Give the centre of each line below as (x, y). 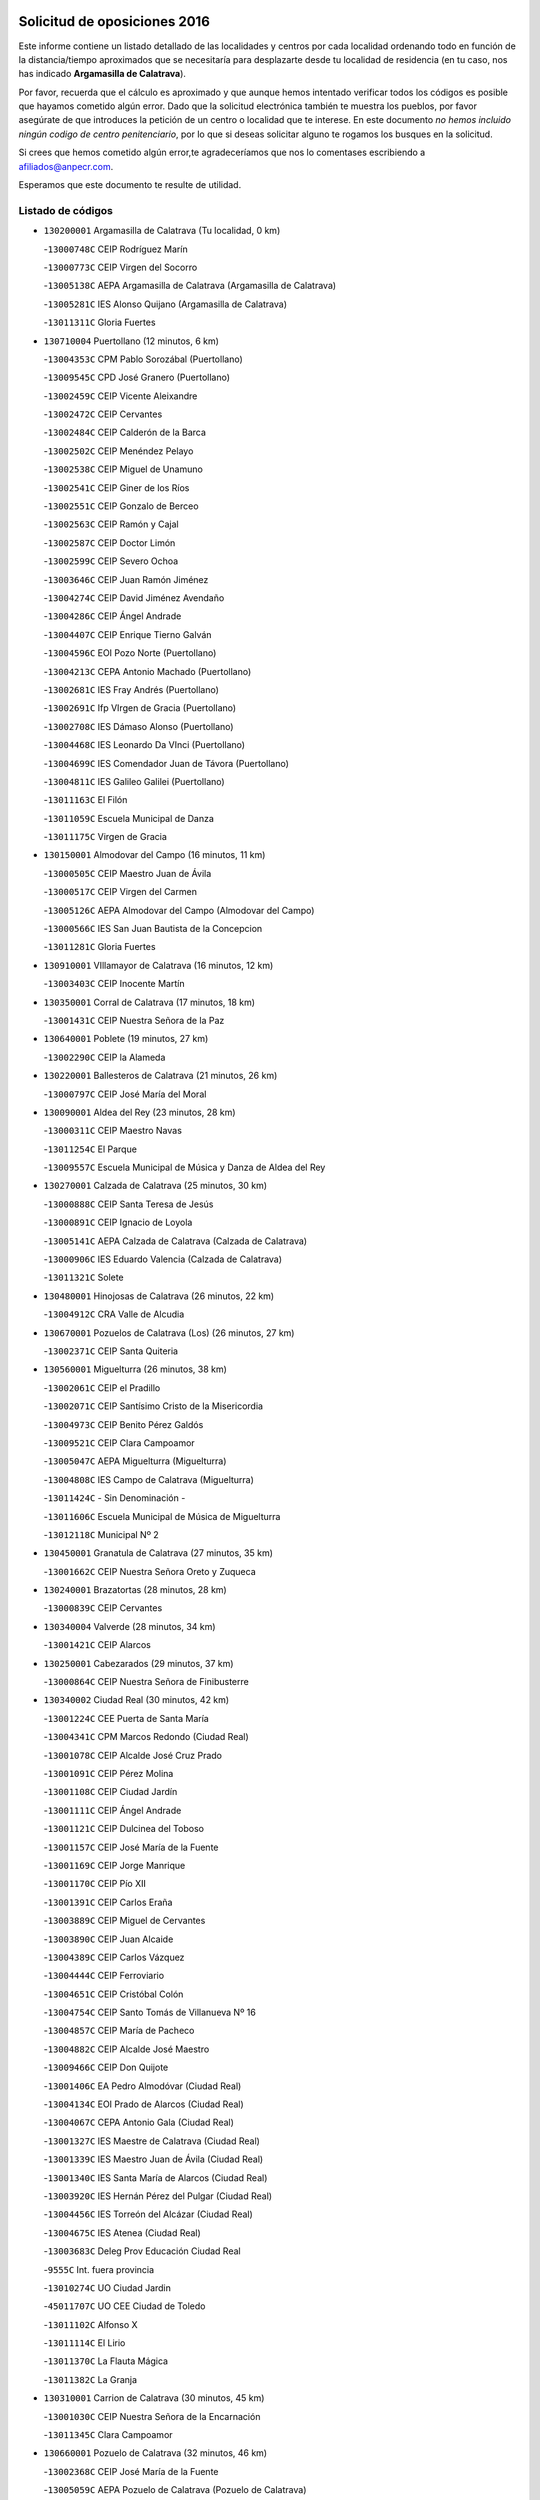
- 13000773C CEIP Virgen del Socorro (120, 267)
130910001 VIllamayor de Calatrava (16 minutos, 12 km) (158, 965)
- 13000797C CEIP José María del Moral (125, 1094)
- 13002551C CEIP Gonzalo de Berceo (121, 506)
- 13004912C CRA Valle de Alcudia (114, 1314)
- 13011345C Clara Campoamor (108, 2435)
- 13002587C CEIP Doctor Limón (109, 542)
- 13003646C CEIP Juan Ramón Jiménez (126, 579)
